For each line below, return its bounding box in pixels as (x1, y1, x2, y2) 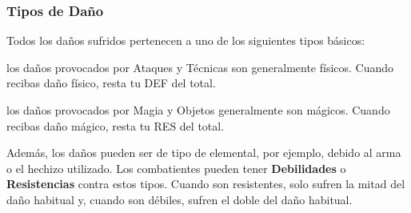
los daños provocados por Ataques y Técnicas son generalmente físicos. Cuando (6, 58, 394, 75)
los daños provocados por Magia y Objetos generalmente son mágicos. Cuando (6, 102, 390, 118)
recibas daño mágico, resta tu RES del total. (6, 117, 225, 134)
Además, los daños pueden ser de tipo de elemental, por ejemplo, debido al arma (6, 144, 401, 161)
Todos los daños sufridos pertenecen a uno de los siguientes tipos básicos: (6, 32, 365, 49)
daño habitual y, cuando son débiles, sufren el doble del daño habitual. (6, 191, 353, 207)
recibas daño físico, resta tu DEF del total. (6, 74, 216, 91)
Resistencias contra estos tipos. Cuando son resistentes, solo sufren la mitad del (6, 175, 405, 192)
